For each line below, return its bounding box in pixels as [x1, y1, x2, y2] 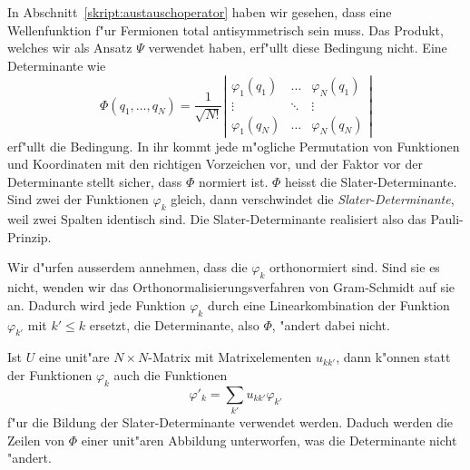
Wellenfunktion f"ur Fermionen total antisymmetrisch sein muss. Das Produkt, [7, 20, 444, 39]
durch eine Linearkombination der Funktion [207, 295, 450, 314]
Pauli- [430, 210, 464, 229]
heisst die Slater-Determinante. [285, 171, 457, 191]
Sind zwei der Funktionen [7, 190, 149, 209]
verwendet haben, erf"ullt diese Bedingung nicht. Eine [148, 38, 447, 57]
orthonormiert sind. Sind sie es [269, 258, 440, 277]
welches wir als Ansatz [7, 38, 132, 57]
